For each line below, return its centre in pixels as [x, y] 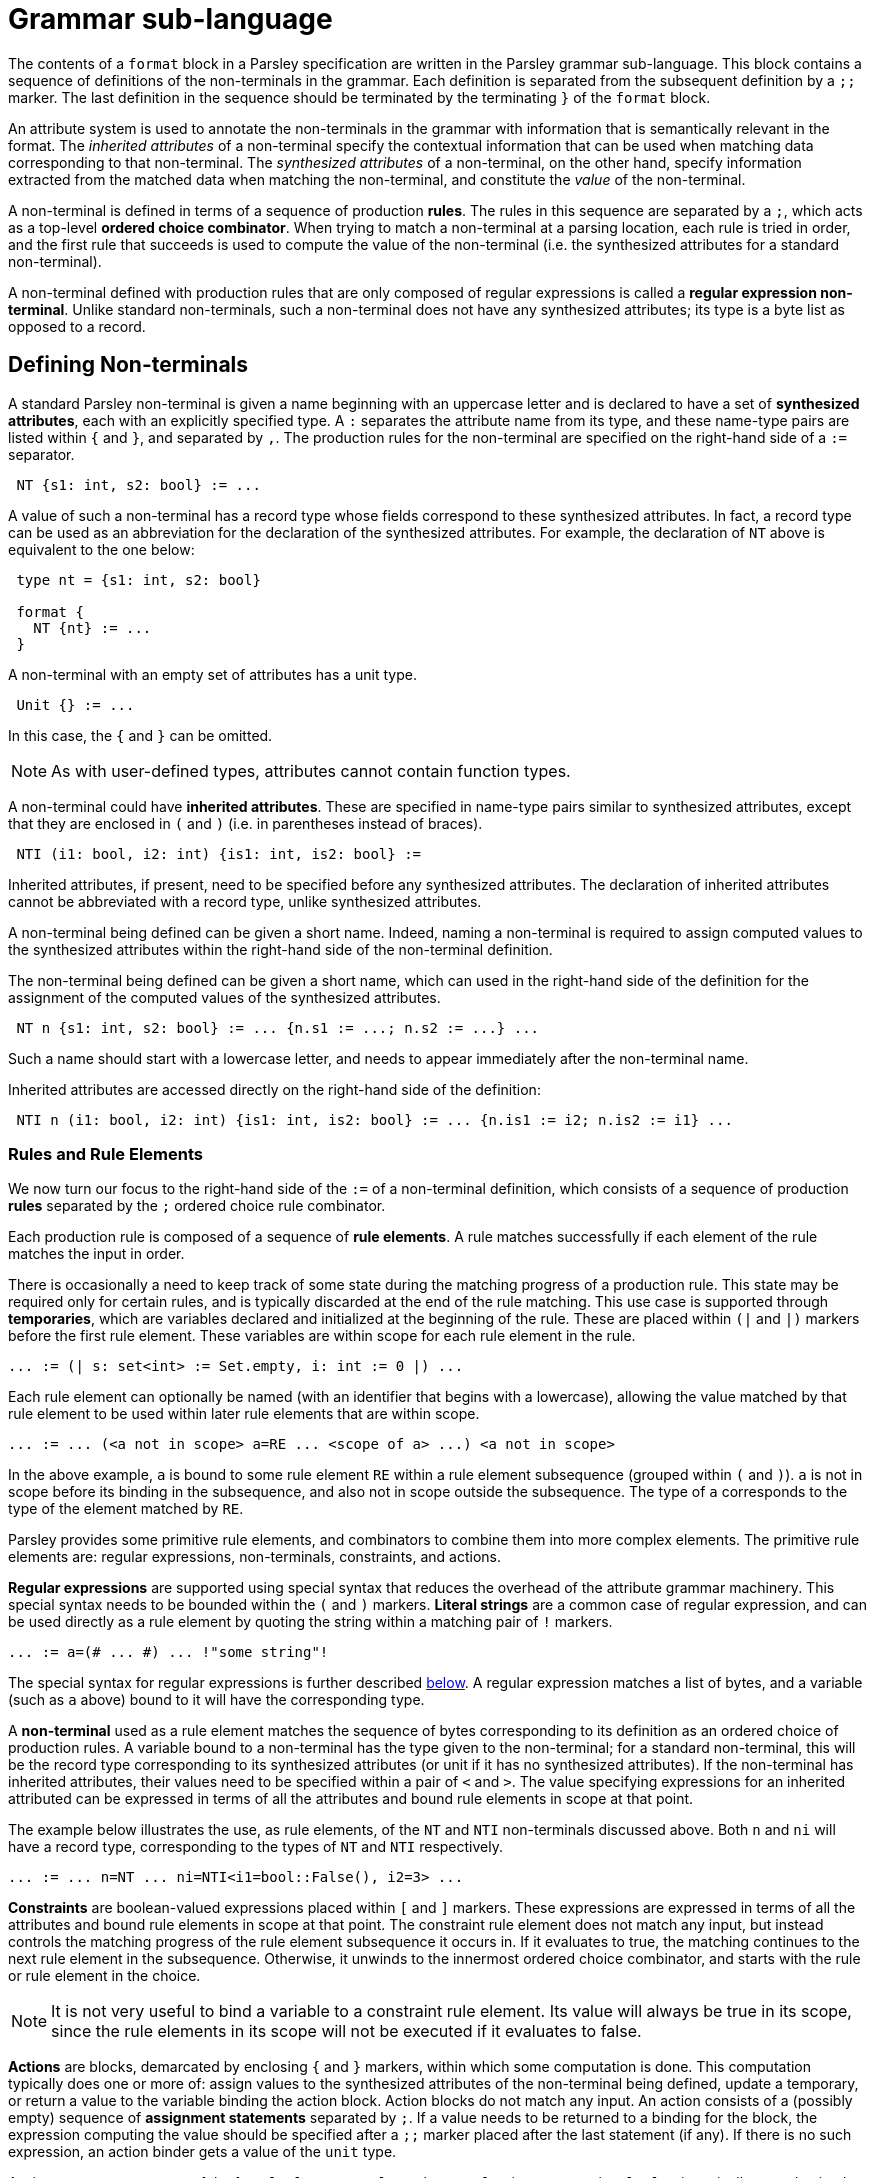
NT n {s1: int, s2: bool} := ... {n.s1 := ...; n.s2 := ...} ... [278, 1027]
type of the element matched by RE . [126, 1509]
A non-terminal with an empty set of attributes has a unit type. [212, 674]
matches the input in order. [96, 1254]
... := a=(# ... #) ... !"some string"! [168, 1652]
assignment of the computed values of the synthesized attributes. [224, 997]
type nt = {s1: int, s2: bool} [138, 579]
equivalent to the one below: [101, 549]
